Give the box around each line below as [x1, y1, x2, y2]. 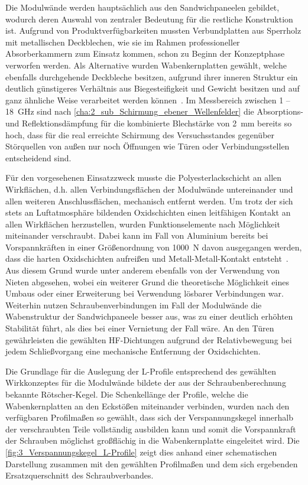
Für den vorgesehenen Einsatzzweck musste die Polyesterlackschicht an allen [5, 171, 282, 184]
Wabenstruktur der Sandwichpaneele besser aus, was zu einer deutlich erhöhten [5, 310, 293, 323]
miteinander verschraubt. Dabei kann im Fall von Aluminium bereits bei [5, 229, 268, 242]
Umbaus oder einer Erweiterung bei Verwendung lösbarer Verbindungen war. [5, 287, 284, 300]
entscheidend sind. [5, 151, 72, 164]
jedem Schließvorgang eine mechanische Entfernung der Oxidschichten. [5, 345, 261, 357]
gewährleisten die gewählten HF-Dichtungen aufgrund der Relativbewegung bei [5, 333, 292, 346]
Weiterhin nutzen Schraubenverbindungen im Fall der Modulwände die [5, 298, 262, 311]
